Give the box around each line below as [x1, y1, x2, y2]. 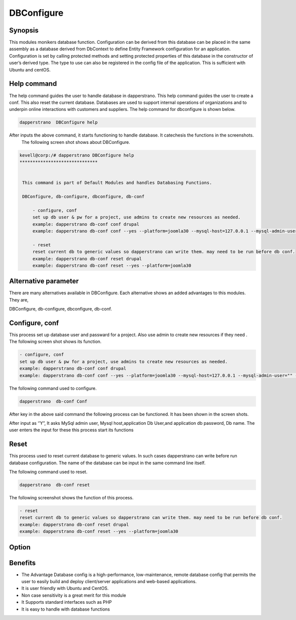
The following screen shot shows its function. [9, 339, 102, 344]
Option [9, 543, 31, 551]
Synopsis [9, 26, 39, 34]
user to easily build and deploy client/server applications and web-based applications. [21, 579, 197, 585]
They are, [9, 297, 29, 303]
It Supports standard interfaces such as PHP [21, 599, 112, 605]
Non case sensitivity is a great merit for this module [21, 592, 126, 598]
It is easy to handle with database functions [21, 606, 111, 612]
